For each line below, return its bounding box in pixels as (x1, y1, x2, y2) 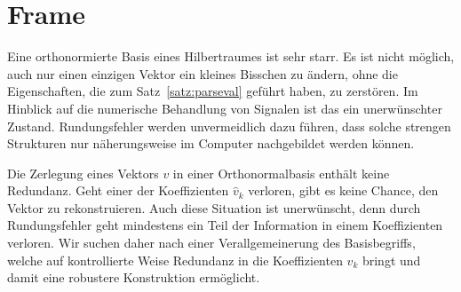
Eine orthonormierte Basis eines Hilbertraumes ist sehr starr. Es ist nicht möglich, (7, 47, 455, 66)
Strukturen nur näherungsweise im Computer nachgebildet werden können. (7, 134, 415, 153)
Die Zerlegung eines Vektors (7, 163, 159, 182)
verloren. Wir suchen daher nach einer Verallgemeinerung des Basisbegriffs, (7, 233, 416, 252)
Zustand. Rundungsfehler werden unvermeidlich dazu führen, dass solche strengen (7, 116, 451, 135)
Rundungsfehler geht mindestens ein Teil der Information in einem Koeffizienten (7, 216, 443, 234)
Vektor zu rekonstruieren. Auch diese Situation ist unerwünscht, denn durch (7, 198, 421, 217)
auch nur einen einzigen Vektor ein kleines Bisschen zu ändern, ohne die (7, 64, 398, 83)
